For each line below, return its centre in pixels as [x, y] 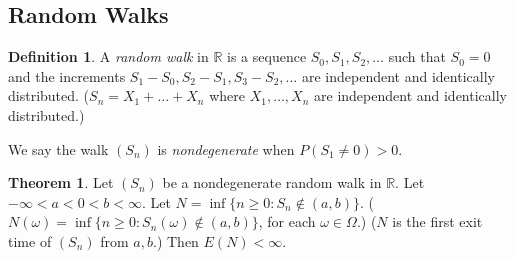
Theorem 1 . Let [61, 182]
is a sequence [267, 56]
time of [30, 240]
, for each [287, 221]
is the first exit [437, 221]
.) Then [175, 240]
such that [417, 56]
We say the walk [58, 148]
